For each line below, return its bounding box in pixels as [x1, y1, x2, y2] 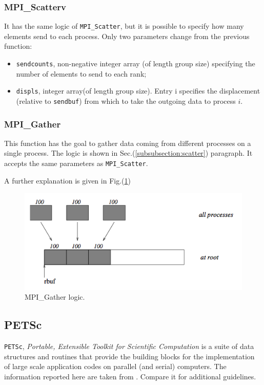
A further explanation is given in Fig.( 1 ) [4, 175, 131, 186]
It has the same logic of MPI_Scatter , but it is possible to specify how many [4, 21, 244, 31]
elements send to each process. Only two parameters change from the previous [4, 30, 250, 41]
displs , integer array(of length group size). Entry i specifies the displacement [16, 85, 260, 96]
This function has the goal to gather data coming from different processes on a [4, 137, 251, 148]
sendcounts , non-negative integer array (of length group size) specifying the [16, 58, 255, 69]
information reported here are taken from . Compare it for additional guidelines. [4, 371, 256, 381]
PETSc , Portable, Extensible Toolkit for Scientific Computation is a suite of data [4, 340, 254, 351]
